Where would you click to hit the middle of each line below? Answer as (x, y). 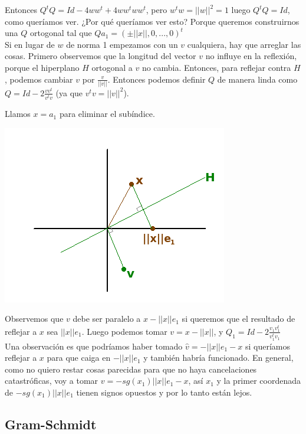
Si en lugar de (30, 44)
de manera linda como (257, 79)
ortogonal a (112, 67)
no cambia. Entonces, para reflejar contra (216, 67)
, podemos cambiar (39, 79)
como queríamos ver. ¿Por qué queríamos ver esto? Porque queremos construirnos (152, 21)
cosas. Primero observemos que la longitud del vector (101, 56)
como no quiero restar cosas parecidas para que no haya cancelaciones (131, 369)
